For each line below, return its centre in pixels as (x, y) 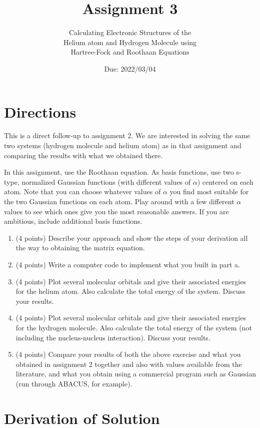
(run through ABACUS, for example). (74, 383)
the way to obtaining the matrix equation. (80, 248)
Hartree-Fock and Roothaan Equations (130, 52)
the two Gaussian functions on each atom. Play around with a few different (119, 201)
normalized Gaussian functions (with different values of (106, 181)
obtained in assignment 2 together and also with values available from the (129, 364)
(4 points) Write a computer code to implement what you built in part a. (128, 264)
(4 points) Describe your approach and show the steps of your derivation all (132, 238)
